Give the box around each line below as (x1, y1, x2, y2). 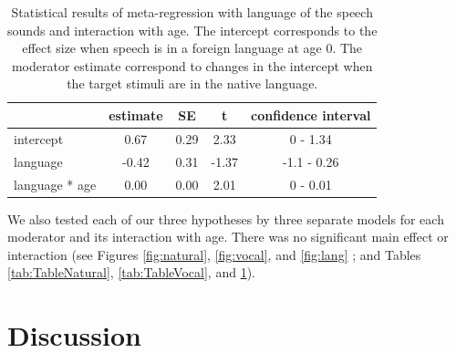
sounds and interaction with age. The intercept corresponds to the (7, 20, 378, 39)
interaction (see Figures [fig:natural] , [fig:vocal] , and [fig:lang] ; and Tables (7, 244, 421, 264)
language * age (14, 174, 97, 193)
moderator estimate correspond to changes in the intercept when (11, 56, 373, 75)
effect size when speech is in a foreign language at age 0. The (22, 38, 363, 57)
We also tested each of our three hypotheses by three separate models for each (7, 209, 444, 228)
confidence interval (251, 105, 371, 124)
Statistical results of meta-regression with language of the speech (11, 3, 373, 21)
